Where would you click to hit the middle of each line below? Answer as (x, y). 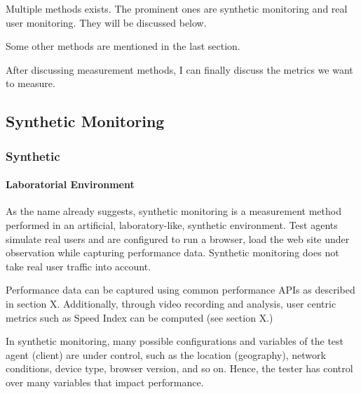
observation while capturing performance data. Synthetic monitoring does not (172, 252)
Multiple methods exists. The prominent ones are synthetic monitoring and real (177, 8)
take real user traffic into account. (79, 266)
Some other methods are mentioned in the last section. (123, 46)
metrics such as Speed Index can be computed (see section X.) (139, 317)
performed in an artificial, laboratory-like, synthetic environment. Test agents (172, 224)
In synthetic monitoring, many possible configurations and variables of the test (175, 341)
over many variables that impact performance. (105, 382)
